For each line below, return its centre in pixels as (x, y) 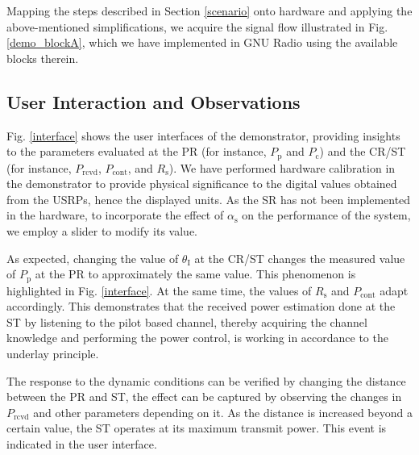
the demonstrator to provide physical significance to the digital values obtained (202, 184)
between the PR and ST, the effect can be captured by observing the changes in (204, 397)
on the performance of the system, (326, 215)
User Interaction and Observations (153, 101)
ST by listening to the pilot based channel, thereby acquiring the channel (187, 321)
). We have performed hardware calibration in (282, 167)
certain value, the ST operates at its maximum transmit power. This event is (197, 428)
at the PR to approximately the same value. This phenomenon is (195, 274)
